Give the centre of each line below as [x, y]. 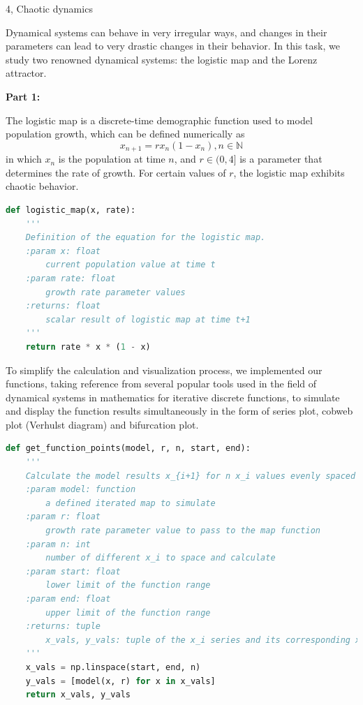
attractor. [26, 73]
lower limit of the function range [128, 585]
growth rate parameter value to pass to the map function [183, 531]
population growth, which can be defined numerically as [125, 134]
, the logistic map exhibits [289, 172]
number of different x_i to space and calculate [161, 558]
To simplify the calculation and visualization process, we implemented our [164, 370]
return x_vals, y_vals [78, 695]
